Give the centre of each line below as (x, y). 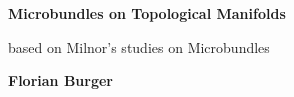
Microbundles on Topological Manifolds (147, 13)
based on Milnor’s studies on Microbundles (139, 46)
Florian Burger (60, 80)
